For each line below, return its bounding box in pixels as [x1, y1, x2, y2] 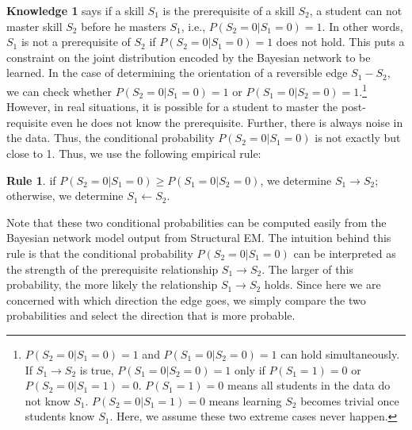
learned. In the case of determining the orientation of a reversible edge [6, 64, 348, 81]
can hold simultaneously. [280, 345, 400, 362]
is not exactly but [315, 129, 401, 146]
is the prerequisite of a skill [162, 2, 295, 18]
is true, [79, 361, 114, 378]
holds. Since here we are [264, 276, 381, 293]
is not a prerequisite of [21, 33, 131, 50]
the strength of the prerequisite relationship [6, 260, 219, 277]
